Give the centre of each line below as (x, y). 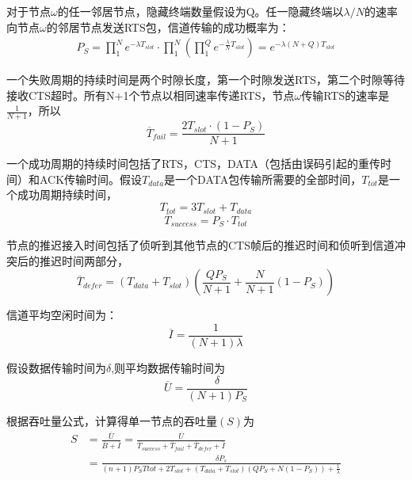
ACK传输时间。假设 (91, 179)
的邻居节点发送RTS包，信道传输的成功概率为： (168, 27)
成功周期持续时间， (67, 194)
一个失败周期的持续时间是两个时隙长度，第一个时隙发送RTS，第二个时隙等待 (206, 80)
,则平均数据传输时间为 (168, 368)
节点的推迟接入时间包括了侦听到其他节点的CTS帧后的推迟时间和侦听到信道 (200, 245)
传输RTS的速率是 (345, 95)
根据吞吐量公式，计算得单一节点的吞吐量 (112, 420)
